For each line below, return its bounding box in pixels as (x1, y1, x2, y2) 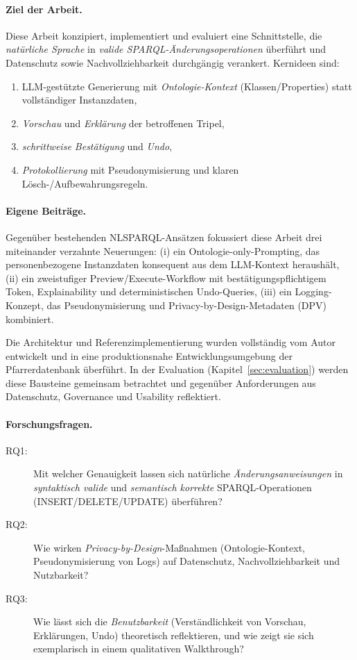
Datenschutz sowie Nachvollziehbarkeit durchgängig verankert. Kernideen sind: (6, 55, 340, 69)
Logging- (295, 284, 332, 299)
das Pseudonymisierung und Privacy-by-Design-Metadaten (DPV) (46, 297, 327, 312)
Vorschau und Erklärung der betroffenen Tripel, (21, 115, 225, 130)
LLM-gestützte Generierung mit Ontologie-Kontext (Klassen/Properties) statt (21, 79, 352, 93)
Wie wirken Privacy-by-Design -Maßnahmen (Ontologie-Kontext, (33, 540, 305, 554)
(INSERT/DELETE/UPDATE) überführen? (33, 493, 223, 508)
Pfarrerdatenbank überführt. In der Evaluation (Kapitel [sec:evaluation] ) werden (6, 362, 349, 377)
